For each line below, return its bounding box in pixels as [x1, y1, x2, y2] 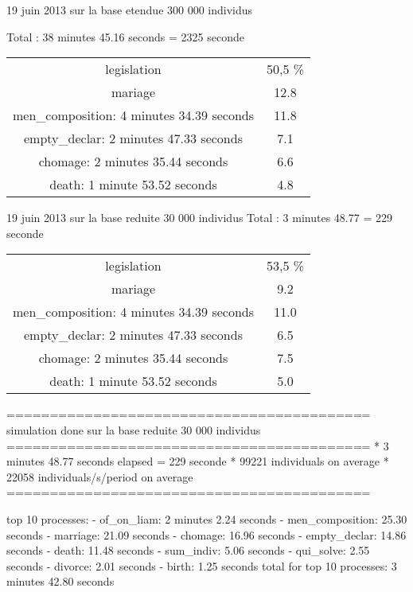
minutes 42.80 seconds [6, 573, 115, 590]
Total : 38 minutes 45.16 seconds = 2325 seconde [6, 28, 244, 45]
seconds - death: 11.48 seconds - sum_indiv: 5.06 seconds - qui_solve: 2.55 [6, 542, 370, 559]
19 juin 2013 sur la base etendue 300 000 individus [6, 2, 253, 18]
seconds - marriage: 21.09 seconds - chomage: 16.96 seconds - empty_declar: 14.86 [6, 526, 407, 543]
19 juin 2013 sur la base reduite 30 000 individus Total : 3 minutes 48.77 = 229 [6, 209, 392, 226]
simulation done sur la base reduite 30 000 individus [6, 421, 261, 438]
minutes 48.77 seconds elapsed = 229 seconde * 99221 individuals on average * [6, 453, 389, 469]
